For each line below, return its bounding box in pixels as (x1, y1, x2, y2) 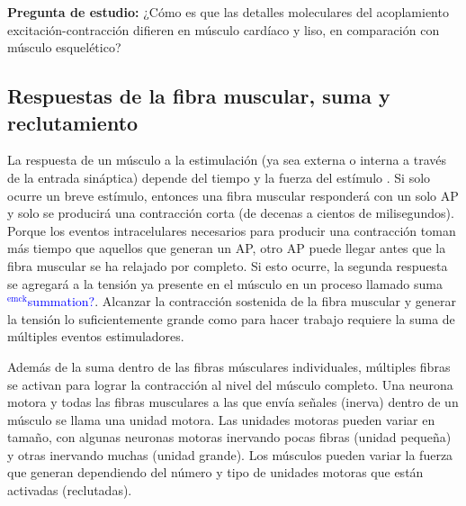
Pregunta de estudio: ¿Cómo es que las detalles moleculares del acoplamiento (7, 3, 449, 21)
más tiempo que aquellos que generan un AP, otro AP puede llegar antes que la (7, 239, 446, 258)
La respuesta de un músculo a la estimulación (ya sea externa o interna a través (7, 150, 447, 169)
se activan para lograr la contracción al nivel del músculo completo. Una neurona (7, 375, 453, 393)
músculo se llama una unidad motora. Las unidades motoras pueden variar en (7, 410, 435, 429)
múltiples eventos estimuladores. (7, 327, 184, 346)
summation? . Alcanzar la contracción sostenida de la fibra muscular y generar (27, 292, 456, 311)
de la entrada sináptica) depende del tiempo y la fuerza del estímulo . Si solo (7, 167, 431, 186)
